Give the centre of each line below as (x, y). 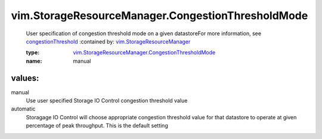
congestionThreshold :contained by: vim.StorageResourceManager (108, 41)
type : (33, 52)
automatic (23, 109)
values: (25, 78)
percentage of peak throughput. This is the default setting (97, 126)
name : (34, 61)
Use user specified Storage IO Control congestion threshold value (107, 101)
